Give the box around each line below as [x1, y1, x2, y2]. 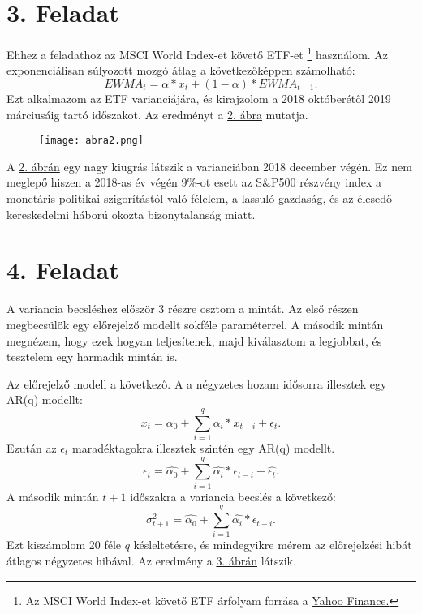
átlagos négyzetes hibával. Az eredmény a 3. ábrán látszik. [6, 552, 296, 569]
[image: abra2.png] [39, 135, 144, 147]
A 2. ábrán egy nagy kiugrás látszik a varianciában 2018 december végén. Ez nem [6, 157, 412, 174]
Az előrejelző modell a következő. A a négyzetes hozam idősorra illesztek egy [6, 375, 387, 392]
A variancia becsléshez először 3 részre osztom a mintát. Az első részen [6, 300, 359, 317]
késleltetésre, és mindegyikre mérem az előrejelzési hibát [133, 536, 412, 553]
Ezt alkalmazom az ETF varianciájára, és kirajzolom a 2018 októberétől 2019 [6, 89, 391, 106]
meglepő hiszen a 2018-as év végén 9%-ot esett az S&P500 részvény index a [6, 174, 382, 191]
